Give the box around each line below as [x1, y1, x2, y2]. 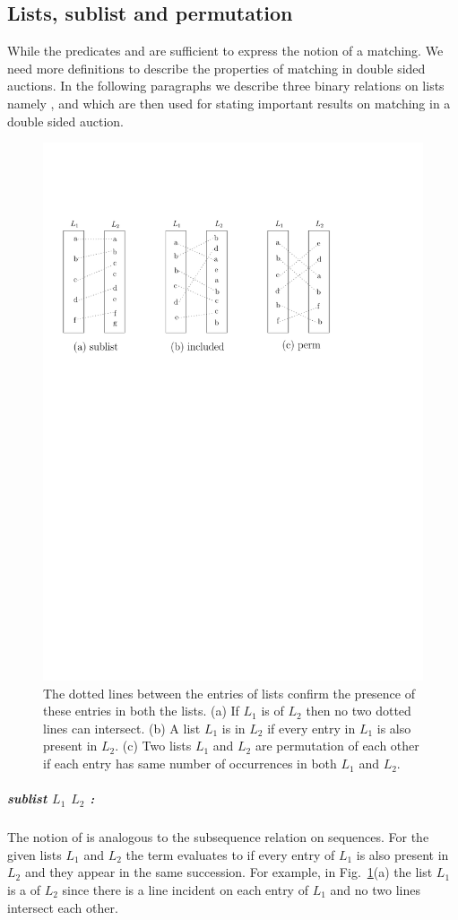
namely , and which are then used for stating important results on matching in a [7, 93, 451, 112]
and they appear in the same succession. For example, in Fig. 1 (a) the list [24, 863, 433, 881]
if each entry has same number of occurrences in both [43, 754, 337, 773]
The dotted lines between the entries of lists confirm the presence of [43, 683, 416, 702]
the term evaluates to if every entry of [125, 845, 335, 864]
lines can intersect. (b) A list [43, 718, 201, 737]
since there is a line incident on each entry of [62, 881, 308, 898]
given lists [7, 845, 62, 864]
